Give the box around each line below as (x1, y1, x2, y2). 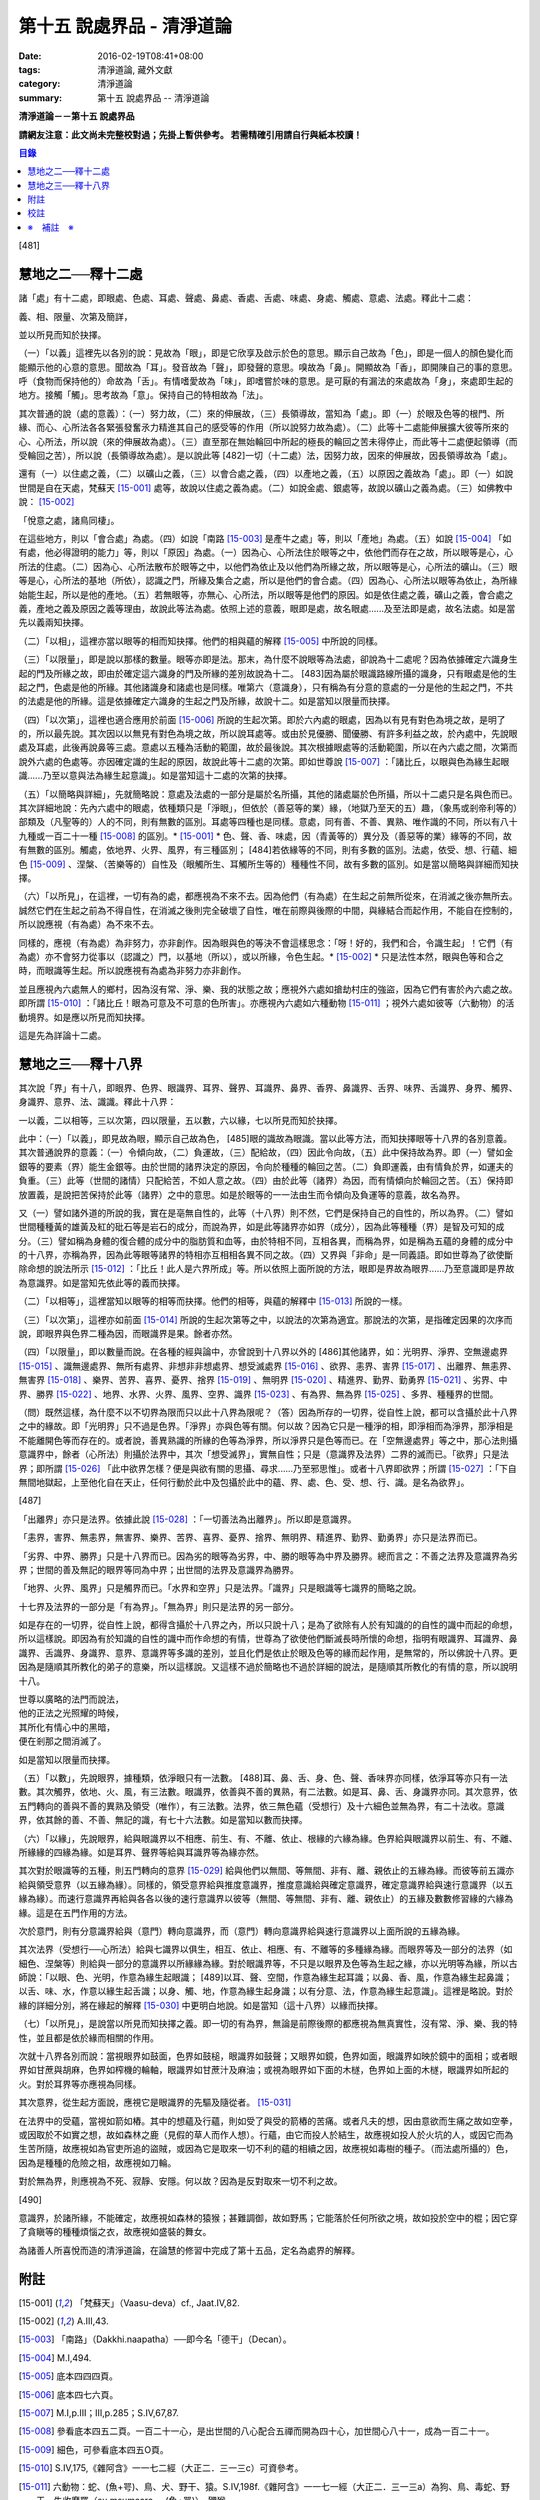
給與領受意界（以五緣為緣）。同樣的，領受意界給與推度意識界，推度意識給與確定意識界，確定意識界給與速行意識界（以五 (18, 1878, 514, 1890)
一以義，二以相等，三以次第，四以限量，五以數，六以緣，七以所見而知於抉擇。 (18, 1114, 343, 1126)
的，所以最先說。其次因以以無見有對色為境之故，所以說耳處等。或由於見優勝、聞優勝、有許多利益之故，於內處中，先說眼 (18, 728, 518, 740)
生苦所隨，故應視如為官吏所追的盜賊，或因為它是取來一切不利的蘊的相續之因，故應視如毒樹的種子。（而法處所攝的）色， (18, 2143, 514, 2155)
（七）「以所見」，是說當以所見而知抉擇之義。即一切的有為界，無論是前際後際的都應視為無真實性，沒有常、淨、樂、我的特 (18, 2018, 518, 2030)
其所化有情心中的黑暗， (18, 1721, 115, 1733)
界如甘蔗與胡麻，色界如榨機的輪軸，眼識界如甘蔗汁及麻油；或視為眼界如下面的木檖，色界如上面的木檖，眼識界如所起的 (18, 2064, 509, 2076)
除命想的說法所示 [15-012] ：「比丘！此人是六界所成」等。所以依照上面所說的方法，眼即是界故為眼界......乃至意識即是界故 (18, 1263, 515, 1275)
